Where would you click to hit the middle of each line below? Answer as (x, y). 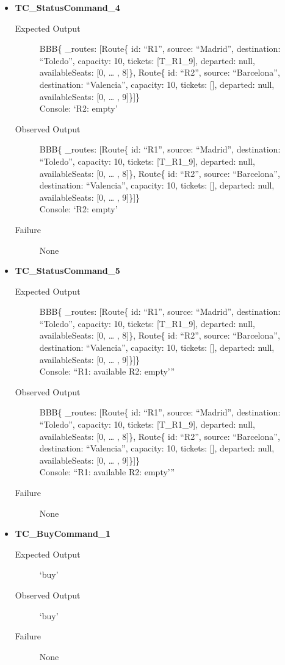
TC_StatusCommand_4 (67, 7)
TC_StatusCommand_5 (67, 271)
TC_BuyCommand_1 (63, 534)
